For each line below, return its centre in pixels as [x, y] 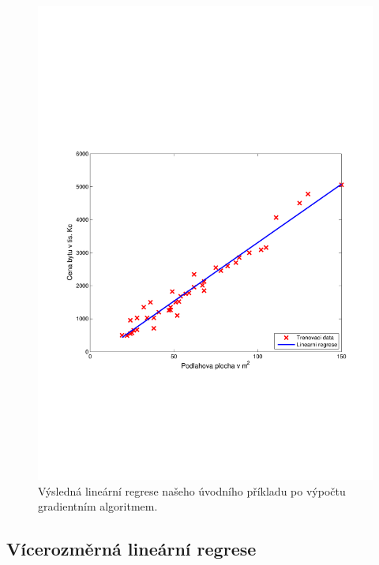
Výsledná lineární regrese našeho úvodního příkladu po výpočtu [192, 490]
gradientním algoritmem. [98, 506]
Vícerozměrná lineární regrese [131, 549]
